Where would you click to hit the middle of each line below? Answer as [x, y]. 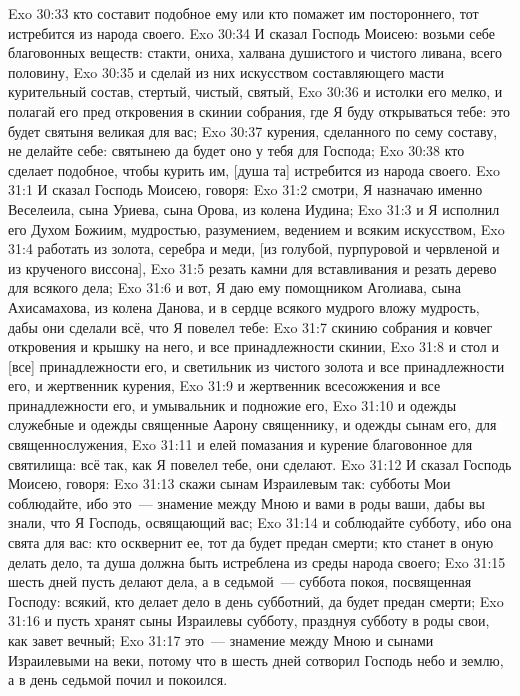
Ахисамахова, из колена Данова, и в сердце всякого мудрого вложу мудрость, [244, 306]
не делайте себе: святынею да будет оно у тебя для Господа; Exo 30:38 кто [236, 150]
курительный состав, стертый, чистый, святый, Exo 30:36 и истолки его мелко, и [255, 91]
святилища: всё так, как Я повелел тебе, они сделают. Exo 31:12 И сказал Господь [260, 463]
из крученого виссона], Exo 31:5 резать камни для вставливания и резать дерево [252, 267]
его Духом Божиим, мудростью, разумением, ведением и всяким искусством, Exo [256, 228]
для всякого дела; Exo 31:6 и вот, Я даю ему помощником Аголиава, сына [234, 287]
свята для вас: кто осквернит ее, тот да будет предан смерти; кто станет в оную [251, 542]
